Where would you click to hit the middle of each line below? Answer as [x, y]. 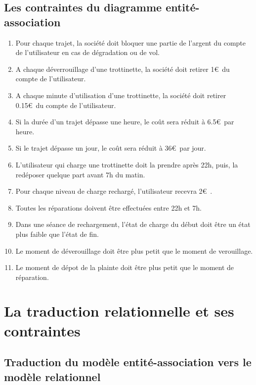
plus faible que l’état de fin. [57, 234]
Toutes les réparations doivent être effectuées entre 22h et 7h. [108, 207]
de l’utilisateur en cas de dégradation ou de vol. [87, 52]
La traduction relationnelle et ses [119, 311]
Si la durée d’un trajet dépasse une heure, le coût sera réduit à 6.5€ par [125, 122]
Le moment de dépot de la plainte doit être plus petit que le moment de [125, 267]
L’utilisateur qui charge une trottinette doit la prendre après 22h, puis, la [127, 164]
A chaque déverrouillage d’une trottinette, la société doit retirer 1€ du [123, 69]
